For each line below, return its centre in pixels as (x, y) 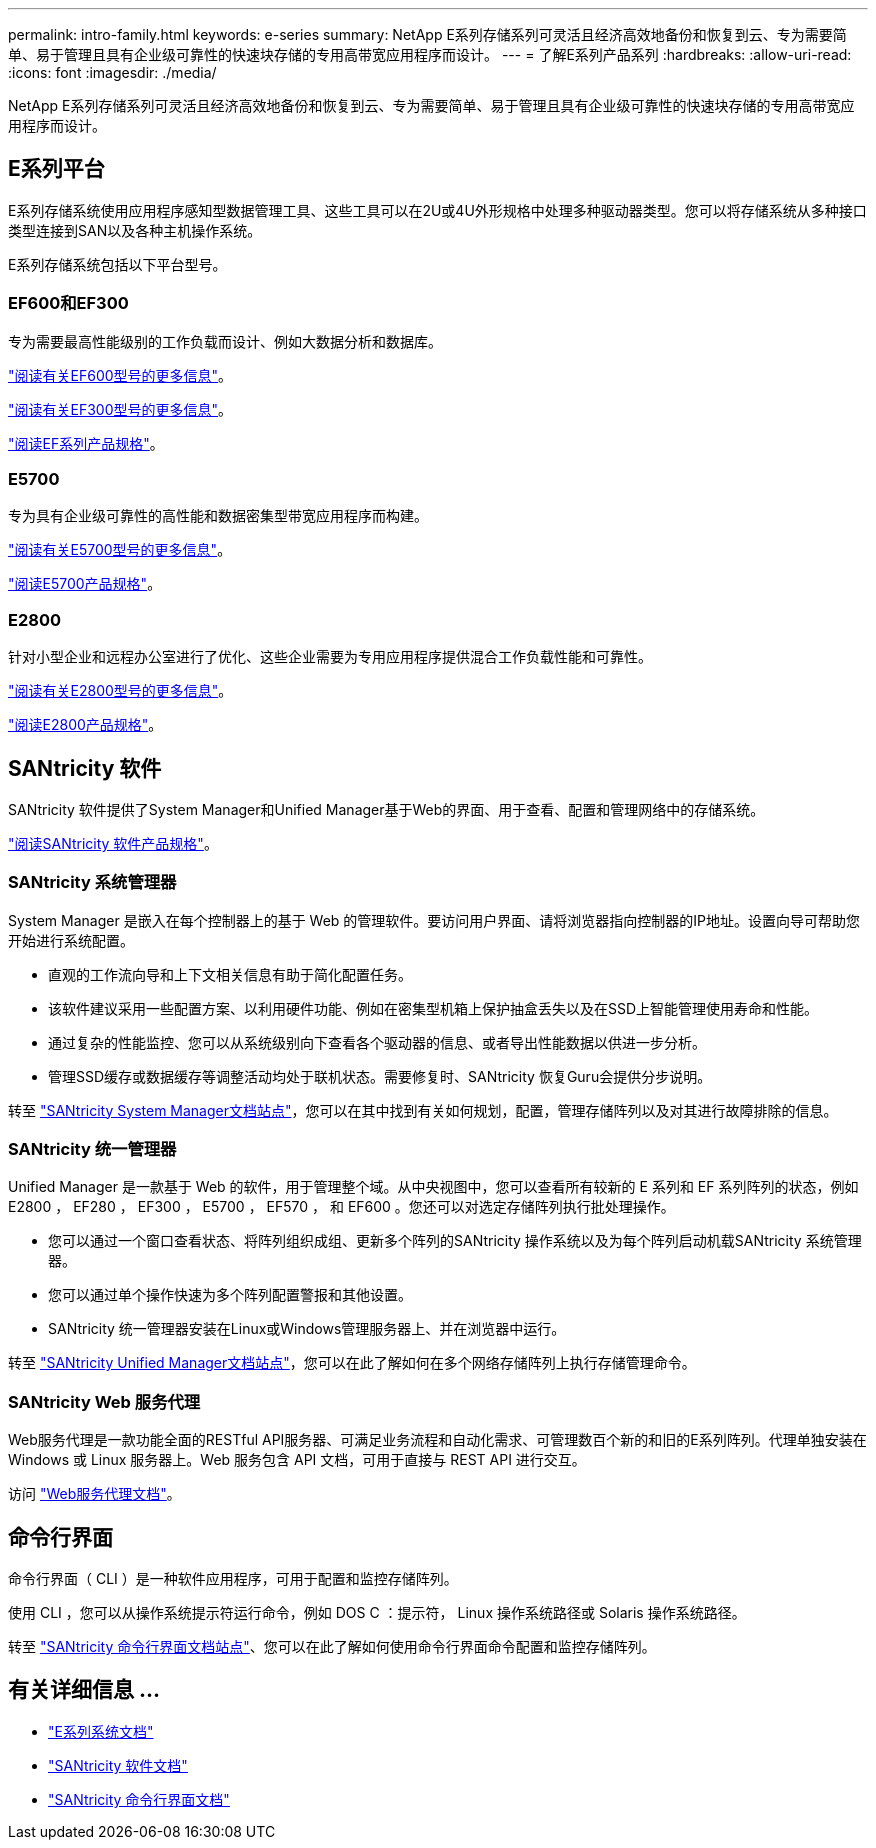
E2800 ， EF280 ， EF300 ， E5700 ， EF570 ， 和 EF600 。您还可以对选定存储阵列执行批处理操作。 (341, 1207)
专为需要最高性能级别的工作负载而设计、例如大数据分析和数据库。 (225, 341)
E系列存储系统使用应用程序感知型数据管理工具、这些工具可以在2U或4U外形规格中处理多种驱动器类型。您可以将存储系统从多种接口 (437, 210)
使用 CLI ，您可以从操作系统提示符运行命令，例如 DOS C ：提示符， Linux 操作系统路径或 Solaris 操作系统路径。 (377, 1613)
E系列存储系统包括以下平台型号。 (117, 264)
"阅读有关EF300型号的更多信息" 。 (120, 409)
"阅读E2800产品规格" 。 (85, 725)
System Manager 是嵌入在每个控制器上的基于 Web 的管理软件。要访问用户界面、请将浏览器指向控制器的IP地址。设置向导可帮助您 (434, 920)
